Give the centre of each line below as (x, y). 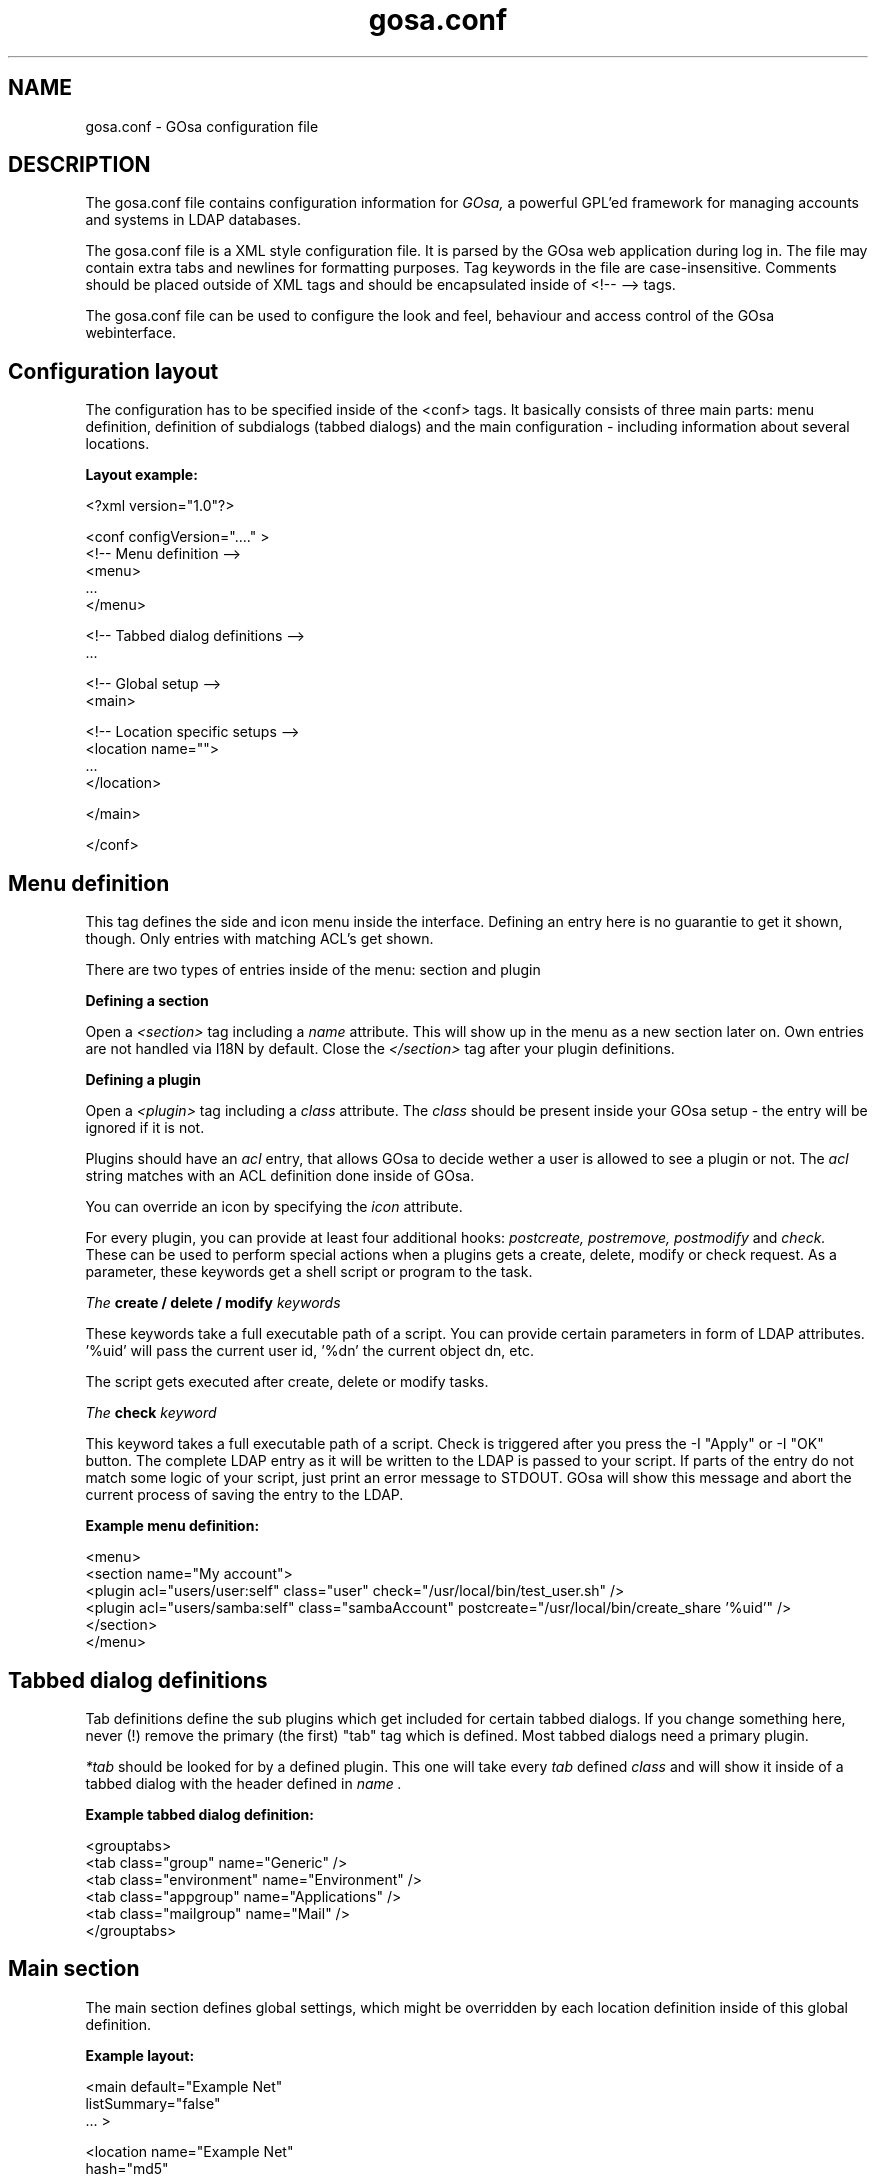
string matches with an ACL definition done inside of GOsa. (280, 1176)
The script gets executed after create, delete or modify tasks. (287, 1382)
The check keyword (151, 1413)
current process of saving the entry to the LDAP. (244, 1495)
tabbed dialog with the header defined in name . (243, 1783)
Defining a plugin (143, 1080)
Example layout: (140, 2055)
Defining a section (147, 1001)
